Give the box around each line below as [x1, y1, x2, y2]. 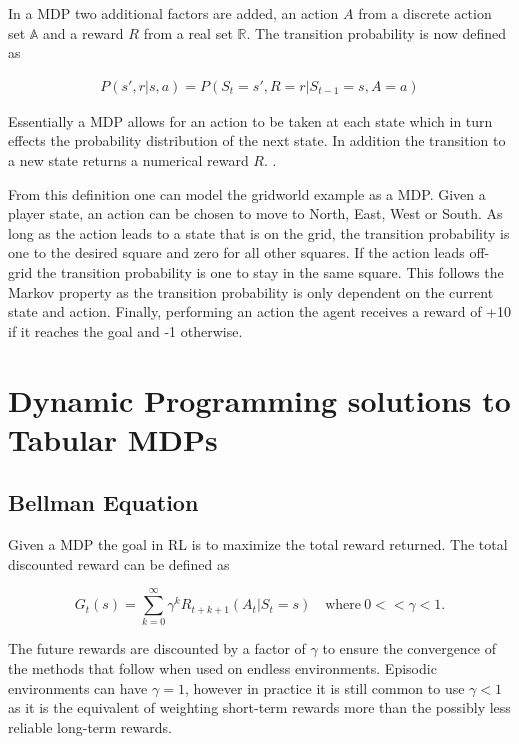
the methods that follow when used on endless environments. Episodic [8, 658, 437, 679]
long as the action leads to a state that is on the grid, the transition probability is [8, 222, 510, 243]
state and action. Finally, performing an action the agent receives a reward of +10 [8, 301, 511, 322]
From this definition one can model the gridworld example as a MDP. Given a [8, 183, 486, 204]
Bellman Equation [8, 487, 199, 518]
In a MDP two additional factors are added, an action [8, 3, 339, 23]
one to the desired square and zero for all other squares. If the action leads [8, 242, 465, 263]
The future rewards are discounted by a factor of [8, 638, 306, 659]
